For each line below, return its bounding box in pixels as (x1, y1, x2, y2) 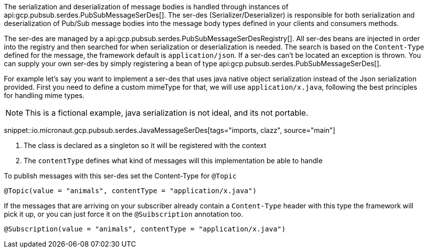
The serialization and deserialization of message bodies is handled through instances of (4, 2, 288, 11)
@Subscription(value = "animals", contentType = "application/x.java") (4, 225, 286, 233)
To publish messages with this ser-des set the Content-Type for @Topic (4, 172, 237, 180)
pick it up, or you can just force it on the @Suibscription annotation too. (4, 210, 243, 218)
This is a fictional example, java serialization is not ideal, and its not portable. (25, 108, 309, 118)
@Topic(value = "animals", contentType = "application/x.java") (4, 187, 257, 195)
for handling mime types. (4, 91, 85, 100)
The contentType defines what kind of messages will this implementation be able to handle (24, 156, 323, 165)
